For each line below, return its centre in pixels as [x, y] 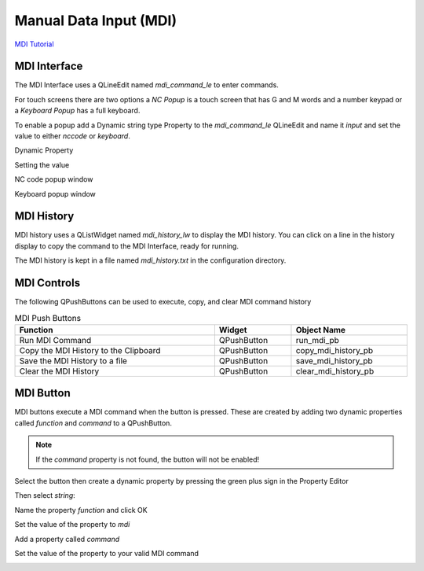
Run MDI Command [55, 340]
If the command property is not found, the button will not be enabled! [148, 459]
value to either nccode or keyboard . [73, 136]
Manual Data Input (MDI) [95, 20]
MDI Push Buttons [48, 318]
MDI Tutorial [34, 44]
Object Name [320, 330]
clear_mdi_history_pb [335, 371]
